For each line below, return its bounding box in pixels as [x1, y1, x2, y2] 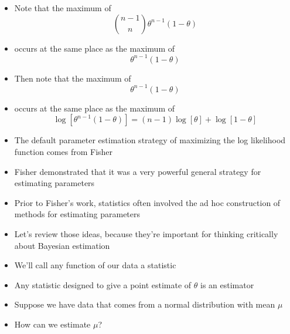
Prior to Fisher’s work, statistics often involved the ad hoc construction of [14, 196, 281, 208]
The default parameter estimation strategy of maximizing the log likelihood [14, 134, 286, 146]
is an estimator [200, 278, 254, 291]
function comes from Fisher [14, 145, 113, 157]
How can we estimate [14, 318, 91, 330]
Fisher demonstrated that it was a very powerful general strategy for [14, 165, 261, 177]
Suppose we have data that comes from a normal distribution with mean [14, 298, 275, 311]
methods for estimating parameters [14, 208, 141, 220]
